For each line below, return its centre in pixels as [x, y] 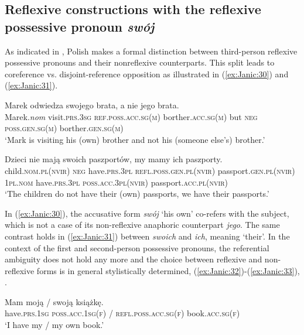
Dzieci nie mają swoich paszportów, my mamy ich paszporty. [114, 159]
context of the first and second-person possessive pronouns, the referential [137, 247]
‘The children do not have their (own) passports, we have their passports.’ [137, 194]
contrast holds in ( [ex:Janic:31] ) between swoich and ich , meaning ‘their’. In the [147, 236]
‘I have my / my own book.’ [54, 325]
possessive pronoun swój [80, 26]
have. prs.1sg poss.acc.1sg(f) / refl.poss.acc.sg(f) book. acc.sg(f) [122, 313]
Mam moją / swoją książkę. [54, 301]
